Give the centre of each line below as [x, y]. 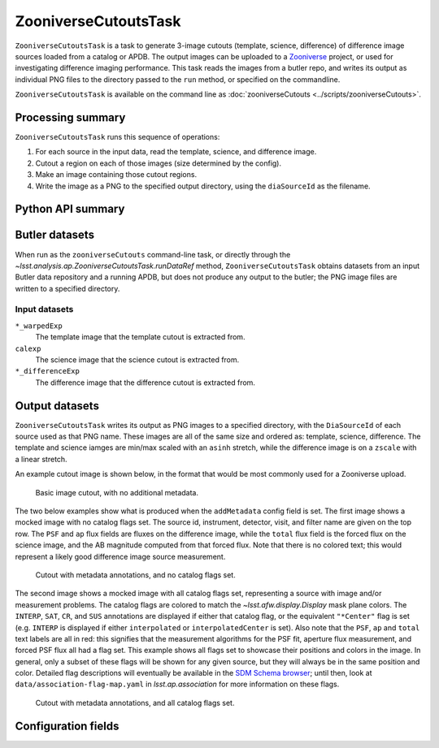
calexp [28, 348]
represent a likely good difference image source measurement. [120, 556]
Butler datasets [55, 235]
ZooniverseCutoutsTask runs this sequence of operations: [117, 137]
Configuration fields [67, 726]
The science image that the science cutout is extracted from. [137, 359]
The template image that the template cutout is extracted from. [140, 337]
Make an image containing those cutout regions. [116, 175]
